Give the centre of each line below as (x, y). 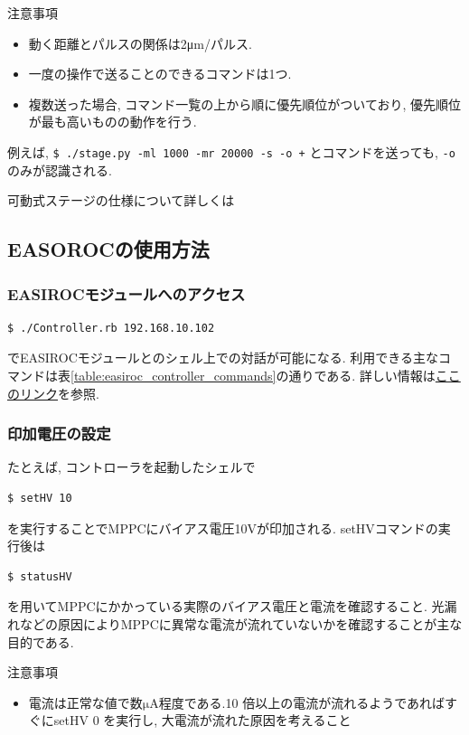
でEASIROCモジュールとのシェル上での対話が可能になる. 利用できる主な (223, 358)
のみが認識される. (60, 170)
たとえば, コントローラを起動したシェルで (131, 467)
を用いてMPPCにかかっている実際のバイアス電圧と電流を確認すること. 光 (226, 606)
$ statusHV (40, 576)
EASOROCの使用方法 (108, 249)
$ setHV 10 (40, 498)
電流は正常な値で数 (85, 702)
